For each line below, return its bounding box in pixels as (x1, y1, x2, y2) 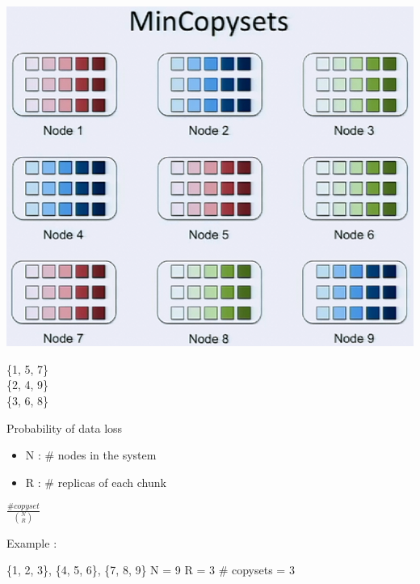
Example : (6, 534, 57, 551)
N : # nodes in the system (25, 446, 157, 463)
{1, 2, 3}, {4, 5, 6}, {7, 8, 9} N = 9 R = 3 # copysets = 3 (6, 561, 295, 578)
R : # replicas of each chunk (25, 473, 166, 490)
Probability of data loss (6, 419, 123, 436)
